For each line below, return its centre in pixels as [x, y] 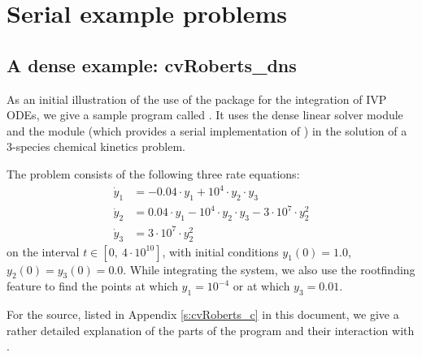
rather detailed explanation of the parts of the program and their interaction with [211, 330]
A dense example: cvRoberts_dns [152, 65]
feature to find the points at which [92, 286]
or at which [261, 286]
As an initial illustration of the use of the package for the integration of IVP [197, 99]
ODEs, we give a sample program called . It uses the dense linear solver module [205, 115]
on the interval [43, 251]
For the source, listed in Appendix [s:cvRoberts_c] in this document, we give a [203, 314]
